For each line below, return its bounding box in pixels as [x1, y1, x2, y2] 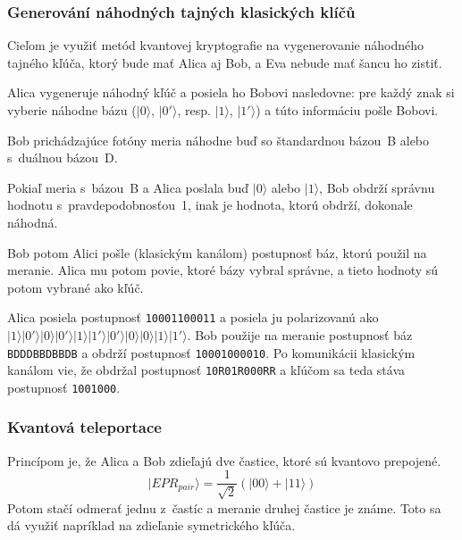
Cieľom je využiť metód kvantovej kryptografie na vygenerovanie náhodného [7, 36, 424, 54]
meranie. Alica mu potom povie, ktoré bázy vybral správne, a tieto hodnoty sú [7, 261, 439, 279]
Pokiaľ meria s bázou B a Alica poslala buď [7, 178, 249, 196]
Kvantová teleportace [7, 416, 162, 438]
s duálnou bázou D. [7, 148, 118, 167]
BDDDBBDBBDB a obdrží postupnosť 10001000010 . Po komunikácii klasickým [7, 343, 416, 361]
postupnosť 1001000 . [7, 378, 121, 396]
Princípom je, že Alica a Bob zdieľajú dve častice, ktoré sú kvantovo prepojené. [7, 451, 441, 469]
